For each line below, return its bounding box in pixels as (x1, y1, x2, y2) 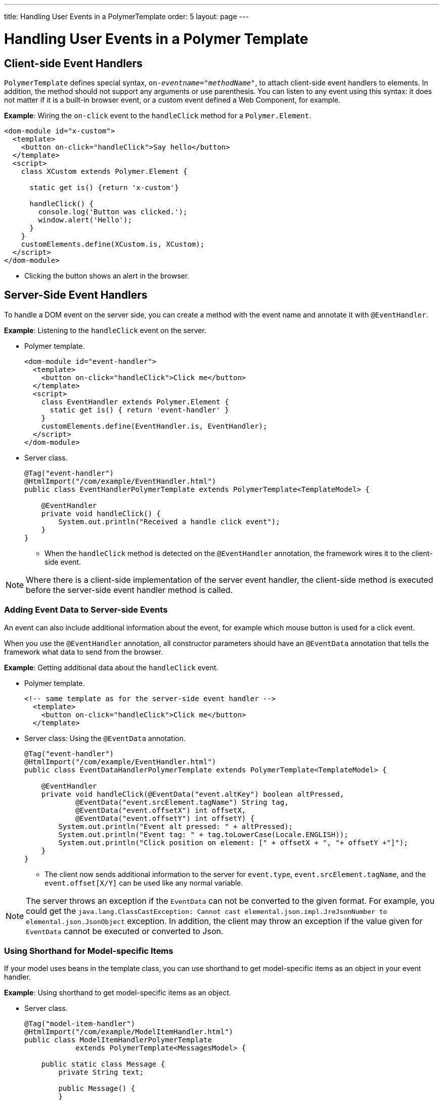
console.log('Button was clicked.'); (38, 207, 188, 216)
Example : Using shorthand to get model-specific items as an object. (4, 988, 231, 997)
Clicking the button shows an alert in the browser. (24, 271, 190, 280)
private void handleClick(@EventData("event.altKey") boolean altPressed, (41, 790, 344, 798)
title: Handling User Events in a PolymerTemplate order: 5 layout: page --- (4, 12, 249, 21)
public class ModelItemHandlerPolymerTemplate (24, 1036, 212, 1044)
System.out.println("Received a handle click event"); (58, 517, 280, 526)
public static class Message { (41, 1060, 165, 1069)
